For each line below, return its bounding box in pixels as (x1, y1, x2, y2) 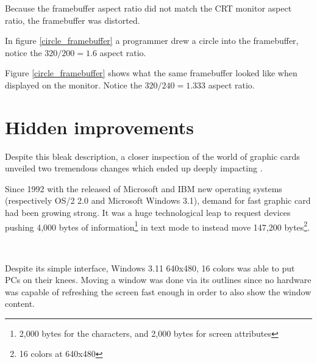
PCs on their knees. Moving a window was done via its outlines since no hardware (5, 273, 312, 286)
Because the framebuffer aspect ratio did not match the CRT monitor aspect (5, 2, 292, 14)
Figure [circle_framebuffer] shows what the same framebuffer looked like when (5, 66, 297, 79)
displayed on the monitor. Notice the (5, 78, 142, 91)
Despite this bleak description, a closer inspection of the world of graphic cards (5, 149, 300, 162)
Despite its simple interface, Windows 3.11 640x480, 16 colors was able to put (5, 261, 295, 274)
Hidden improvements (5, 114, 194, 139)
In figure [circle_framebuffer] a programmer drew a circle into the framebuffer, (5, 34, 299, 47)
